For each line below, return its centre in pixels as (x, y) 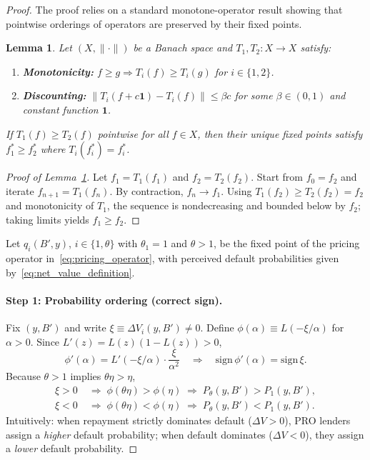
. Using (236, 190)
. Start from (277, 177)
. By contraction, (146, 190)
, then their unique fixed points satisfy (280, 133)
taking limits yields (47, 219)
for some (254, 95)
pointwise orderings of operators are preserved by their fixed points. (154, 23)
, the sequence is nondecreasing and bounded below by (226, 205)
